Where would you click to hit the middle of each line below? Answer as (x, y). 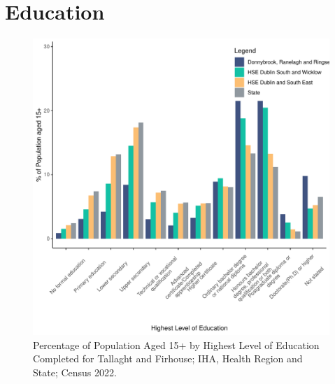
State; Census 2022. (75, 372)
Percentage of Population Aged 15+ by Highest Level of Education (176, 344)
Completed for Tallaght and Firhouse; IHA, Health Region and (168, 358)
